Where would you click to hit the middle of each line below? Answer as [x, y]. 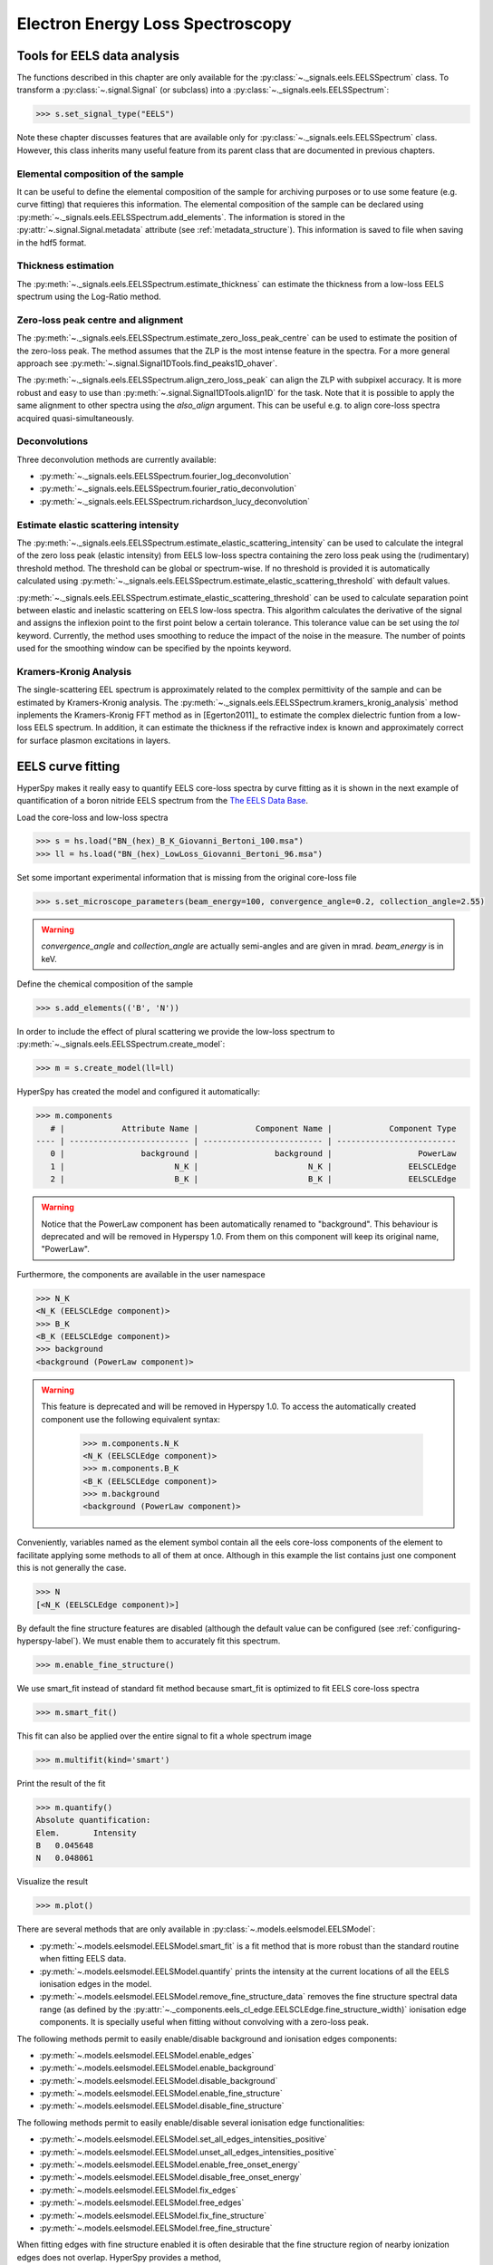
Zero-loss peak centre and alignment [100, 320]
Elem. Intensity [86, 1833]
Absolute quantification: [93, 1820]
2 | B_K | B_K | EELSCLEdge [253, 1179]
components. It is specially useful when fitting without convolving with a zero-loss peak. [204, 2022]
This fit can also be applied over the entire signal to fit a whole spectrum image [164, 1736]
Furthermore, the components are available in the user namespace [141, 1274]
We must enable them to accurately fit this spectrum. [182, 1641]
